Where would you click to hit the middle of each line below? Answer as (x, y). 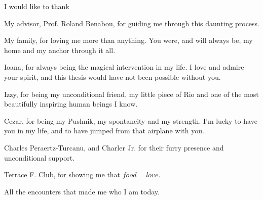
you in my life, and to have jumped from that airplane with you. (104, 131)
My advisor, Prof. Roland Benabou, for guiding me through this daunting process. (132, 23)
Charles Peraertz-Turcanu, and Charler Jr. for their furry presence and (114, 147)
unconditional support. (40, 157)
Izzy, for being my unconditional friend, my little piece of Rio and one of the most (131, 94)
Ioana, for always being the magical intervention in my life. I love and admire (124, 67)
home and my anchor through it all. (60, 50)
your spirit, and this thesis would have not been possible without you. (112, 77)
